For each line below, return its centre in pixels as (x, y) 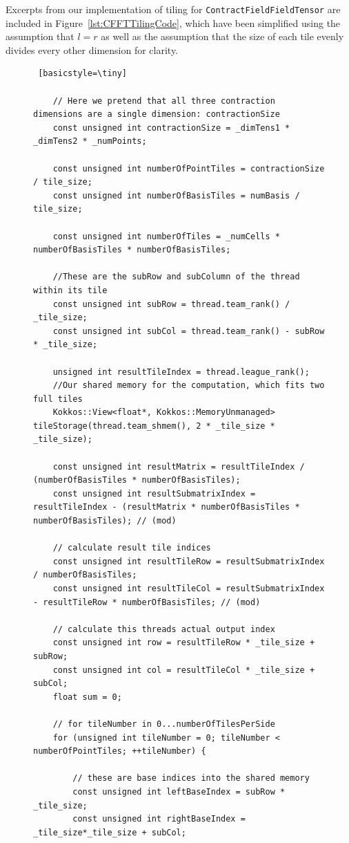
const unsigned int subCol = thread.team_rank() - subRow (189, 331)
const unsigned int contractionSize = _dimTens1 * (171, 128)
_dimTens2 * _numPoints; (90, 141)
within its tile (70, 290)
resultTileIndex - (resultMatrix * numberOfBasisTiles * (167, 507)
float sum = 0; (87, 697)
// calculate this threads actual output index (164, 629)
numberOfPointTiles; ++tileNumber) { (120, 751)
